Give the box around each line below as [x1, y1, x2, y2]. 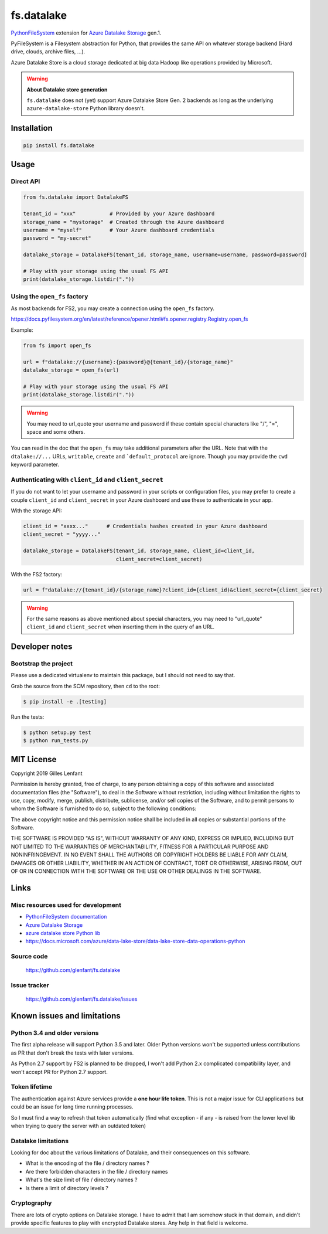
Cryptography [11, 1199, 52, 1207]
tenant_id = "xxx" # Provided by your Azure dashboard [23, 210, 215, 217]
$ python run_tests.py [23, 737, 88, 744]
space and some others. [26, 428, 85, 435]
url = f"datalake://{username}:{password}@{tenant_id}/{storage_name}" [23, 358, 234, 365]
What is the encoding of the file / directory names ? [25, 1160, 149, 1167]
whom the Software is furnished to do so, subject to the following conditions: [11, 805, 197, 812]
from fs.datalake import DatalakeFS [23, 194, 129, 200]
